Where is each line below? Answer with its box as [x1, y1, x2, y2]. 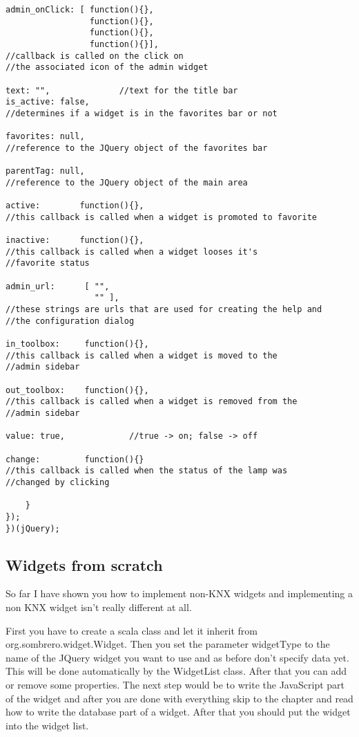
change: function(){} [6, 454, 144, 464]
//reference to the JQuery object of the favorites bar [6, 143, 268, 153]
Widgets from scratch [6, 554, 163, 575]
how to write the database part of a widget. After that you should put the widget [6, 704, 351, 719]
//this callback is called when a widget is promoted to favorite [6, 212, 318, 222]
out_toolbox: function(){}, [6, 385, 149, 395]
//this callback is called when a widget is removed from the [6, 397, 298, 407]
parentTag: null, [6, 166, 85, 176]
